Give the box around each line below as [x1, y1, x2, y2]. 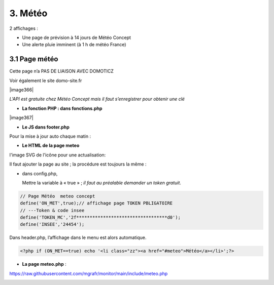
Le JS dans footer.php [22, 124, 70, 130]
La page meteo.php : [22, 261, 67, 267]
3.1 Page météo [9, 55, 58, 63]
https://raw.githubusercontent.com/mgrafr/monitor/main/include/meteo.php [9, 270, 168, 276]
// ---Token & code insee [20, 208, 85, 213]
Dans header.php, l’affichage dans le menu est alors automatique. [9, 234, 147, 240]
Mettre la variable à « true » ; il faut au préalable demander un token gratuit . [22, 180, 181, 186]
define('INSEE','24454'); [20, 222, 85, 227]
